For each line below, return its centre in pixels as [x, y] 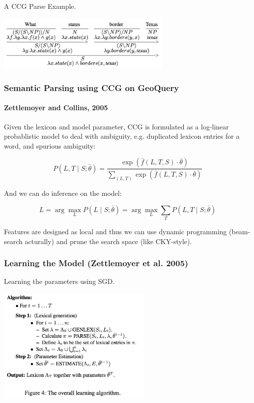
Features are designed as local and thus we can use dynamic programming [115, 232]
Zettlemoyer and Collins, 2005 [56, 108]
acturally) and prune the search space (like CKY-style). [108, 241]
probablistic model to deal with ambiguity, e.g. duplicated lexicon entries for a [122, 136]
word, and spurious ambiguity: [50, 145]
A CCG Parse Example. [40, 6]
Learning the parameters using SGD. [59, 281]
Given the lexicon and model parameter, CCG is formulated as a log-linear [116, 126]
